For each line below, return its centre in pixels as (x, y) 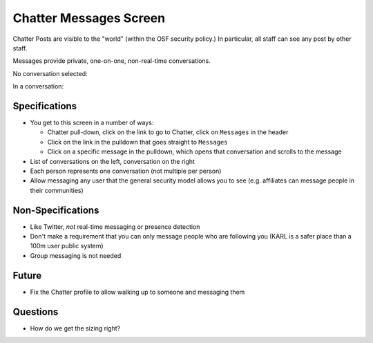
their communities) (57, 190)
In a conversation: (38, 86)
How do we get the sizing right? (75, 328)
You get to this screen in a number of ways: (92, 123)
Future (27, 276)
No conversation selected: (50, 73)
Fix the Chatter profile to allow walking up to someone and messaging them (137, 292)
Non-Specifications (56, 210)
